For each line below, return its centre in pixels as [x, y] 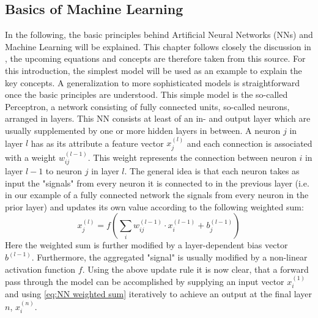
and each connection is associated [250, 143]
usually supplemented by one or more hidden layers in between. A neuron [143, 130]
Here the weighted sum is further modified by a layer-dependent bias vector [146, 245]
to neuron [64, 171]
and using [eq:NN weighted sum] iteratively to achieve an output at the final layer [158, 294]
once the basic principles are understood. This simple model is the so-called [146, 94]
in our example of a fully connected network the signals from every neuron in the [157, 195]
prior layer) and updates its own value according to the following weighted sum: [154, 206]
